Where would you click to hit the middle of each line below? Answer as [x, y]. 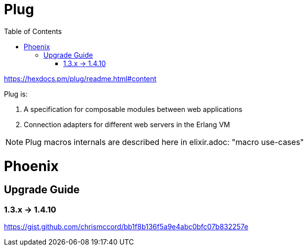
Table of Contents [33, 31]
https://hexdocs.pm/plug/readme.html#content [80, 78]
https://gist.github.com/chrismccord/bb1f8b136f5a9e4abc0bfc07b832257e [126, 227]
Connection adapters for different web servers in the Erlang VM [127, 124]
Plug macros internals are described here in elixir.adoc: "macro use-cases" [165, 142]
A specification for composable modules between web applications [133, 109]
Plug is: [16, 94]
